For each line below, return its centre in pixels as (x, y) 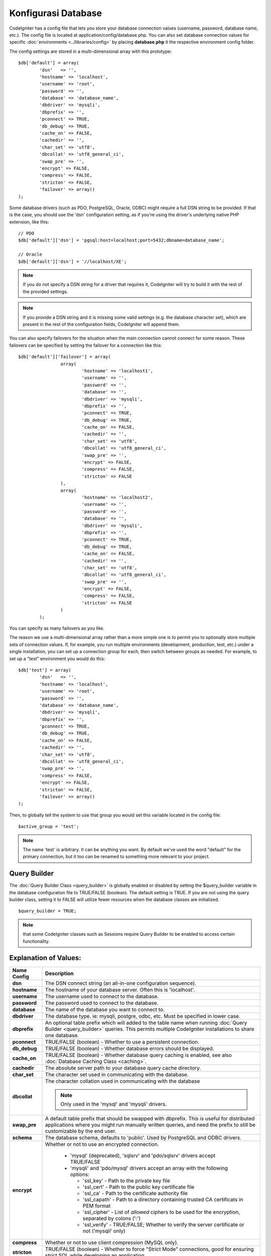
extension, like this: (29, 222)
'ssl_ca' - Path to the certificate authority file (135, 1193)
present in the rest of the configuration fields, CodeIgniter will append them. (101, 324)
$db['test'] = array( (45, 670)
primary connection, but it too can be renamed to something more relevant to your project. (116, 857)
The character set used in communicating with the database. (117, 1074)
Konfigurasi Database (56, 13)
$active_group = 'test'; (49, 827)
